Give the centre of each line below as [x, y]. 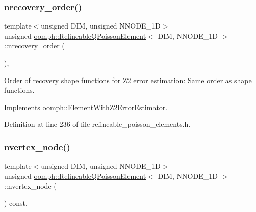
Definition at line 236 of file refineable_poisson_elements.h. [97, 124]
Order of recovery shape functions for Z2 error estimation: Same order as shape [128, 80]
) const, [16, 203]
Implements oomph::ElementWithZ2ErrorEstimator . [86, 107]
